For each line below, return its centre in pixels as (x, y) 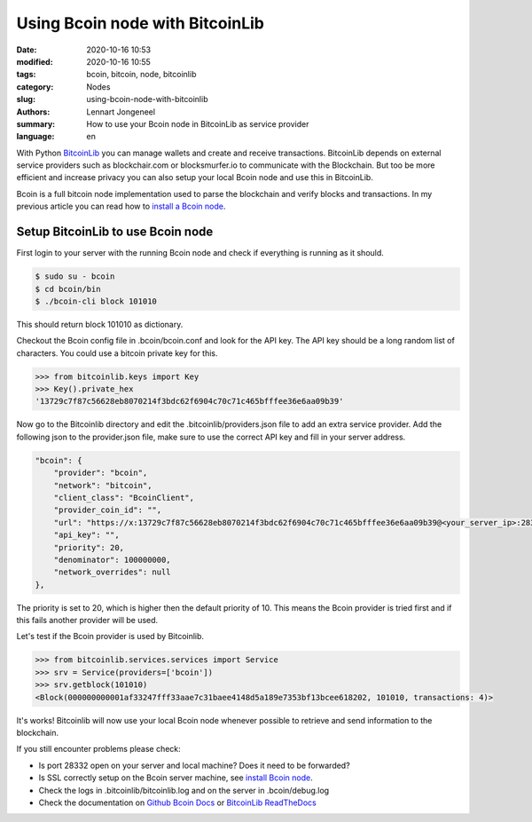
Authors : (33, 112)
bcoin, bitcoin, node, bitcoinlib (141, 75)
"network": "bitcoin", (103, 485)
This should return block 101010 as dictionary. (100, 324)
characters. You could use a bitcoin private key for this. (117, 353)
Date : (27, 50)
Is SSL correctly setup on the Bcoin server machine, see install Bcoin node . (176, 778)
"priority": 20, (89, 547)
